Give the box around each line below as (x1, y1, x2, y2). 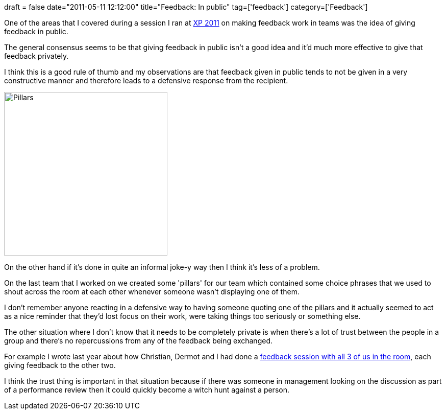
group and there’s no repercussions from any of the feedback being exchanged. (4, 336, 272, 345)
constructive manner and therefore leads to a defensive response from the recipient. (4, 76, 288, 85)
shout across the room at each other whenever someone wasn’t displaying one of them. (4, 287, 300, 296)
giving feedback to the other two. (4, 361, 116, 370)
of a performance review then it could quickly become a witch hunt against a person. (4, 385, 289, 394)
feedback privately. (4, 52, 69, 60)
